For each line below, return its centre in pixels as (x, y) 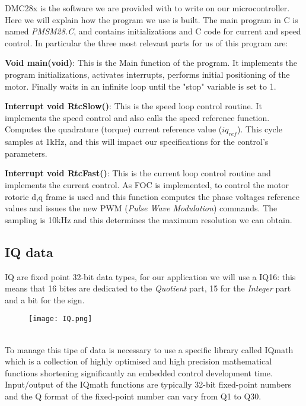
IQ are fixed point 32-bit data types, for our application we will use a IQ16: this (150, 276)
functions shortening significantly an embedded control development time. (139, 372)
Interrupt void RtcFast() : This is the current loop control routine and (138, 173)
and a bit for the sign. (45, 299)
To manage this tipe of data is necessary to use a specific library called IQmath (149, 349)
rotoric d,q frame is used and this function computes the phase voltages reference (152, 196)
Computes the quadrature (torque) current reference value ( (114, 129)
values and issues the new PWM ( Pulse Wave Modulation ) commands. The (141, 208)
